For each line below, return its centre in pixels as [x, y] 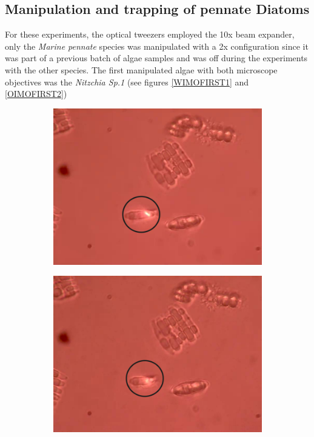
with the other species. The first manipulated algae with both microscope [141, 69]
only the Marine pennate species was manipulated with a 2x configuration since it [157, 46]
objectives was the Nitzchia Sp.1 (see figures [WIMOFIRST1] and [127, 82]
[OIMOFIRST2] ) [36, 94]
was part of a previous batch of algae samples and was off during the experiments [156, 58]
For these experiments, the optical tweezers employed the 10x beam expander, [150, 34]
